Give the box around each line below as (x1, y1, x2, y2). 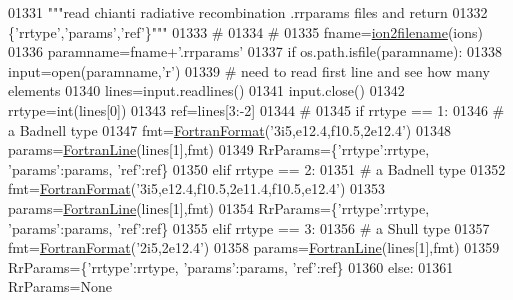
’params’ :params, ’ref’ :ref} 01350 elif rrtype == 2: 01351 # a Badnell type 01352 (8, 158, 506, 179)
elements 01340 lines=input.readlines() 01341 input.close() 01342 (8, 80, 405, 101)
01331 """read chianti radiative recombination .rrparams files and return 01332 (8, 2, 488, 22)
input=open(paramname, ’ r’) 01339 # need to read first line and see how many (8, 60, 490, 81)
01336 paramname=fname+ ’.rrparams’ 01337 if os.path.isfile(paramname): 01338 (8, 41, 502, 62)
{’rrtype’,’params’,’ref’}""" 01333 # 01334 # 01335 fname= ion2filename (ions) (8, 21, 483, 42)
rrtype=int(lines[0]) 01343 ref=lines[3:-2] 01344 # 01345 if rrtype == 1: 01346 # (8, 99, 505, 120)
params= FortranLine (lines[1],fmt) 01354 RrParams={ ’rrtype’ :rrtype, (8, 197, 430, 218)
